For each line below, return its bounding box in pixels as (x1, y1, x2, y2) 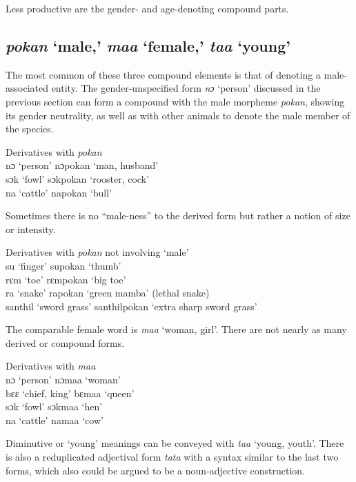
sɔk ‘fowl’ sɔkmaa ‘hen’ (6, 399, 103, 414)
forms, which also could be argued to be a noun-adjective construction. (6, 463, 305, 477)
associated (6, 81, 48, 95)
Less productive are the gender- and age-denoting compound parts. (6, 1, 289, 15)
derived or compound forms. (6, 335, 125, 350)
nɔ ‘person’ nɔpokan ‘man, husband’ (6, 158, 159, 172)
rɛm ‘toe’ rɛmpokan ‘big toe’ (6, 272, 126, 286)
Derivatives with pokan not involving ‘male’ (6, 245, 189, 259)
